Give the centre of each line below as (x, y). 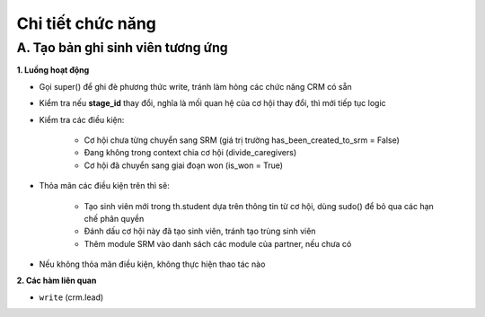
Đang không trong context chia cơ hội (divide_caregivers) (190, 153)
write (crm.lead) (71, 297)
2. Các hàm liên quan (57, 281)
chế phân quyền (114, 218)
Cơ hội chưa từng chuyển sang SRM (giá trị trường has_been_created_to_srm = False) (242, 140)
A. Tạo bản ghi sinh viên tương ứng (122, 48)
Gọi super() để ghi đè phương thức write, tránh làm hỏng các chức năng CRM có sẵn (195, 86)
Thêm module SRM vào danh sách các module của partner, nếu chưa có (218, 243)
